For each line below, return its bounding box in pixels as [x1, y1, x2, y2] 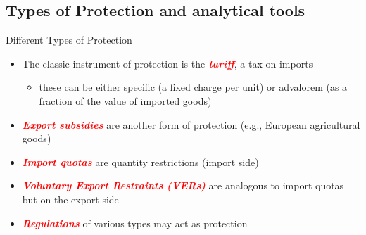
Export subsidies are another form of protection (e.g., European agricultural [22, 117, 360, 132]
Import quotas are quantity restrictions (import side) [22, 154, 259, 169]
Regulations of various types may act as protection [22, 215, 248, 230]
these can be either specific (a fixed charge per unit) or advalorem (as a [39, 80, 348, 94]
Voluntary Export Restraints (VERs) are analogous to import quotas [22, 178, 344, 193]
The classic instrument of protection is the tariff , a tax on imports [22, 56, 313, 70]
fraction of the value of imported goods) [39, 93, 212, 108]
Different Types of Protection [6, 32, 132, 47]
